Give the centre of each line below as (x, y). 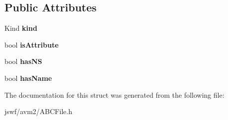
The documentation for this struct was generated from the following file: (114, 94)
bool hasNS (23, 61)
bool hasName (28, 78)
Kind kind (21, 28)
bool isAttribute (32, 44)
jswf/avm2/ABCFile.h (38, 111)
